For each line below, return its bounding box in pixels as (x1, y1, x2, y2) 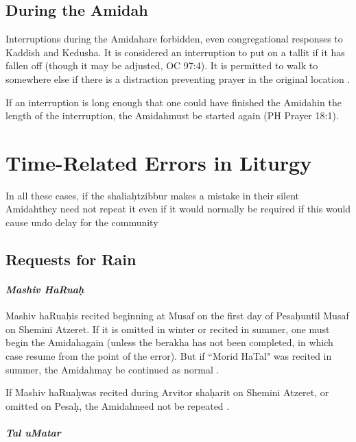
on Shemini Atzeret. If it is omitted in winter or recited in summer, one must (5, 321, 330, 336)
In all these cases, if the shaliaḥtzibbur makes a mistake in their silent (5, 188, 299, 202)
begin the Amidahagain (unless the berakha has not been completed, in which (5, 335, 333, 349)
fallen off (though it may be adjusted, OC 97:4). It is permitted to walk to (5, 58, 318, 73)
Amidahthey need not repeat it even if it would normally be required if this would (5, 201, 351, 216)
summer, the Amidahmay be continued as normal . (5, 362, 219, 376)
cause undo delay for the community (5, 215, 158, 230)
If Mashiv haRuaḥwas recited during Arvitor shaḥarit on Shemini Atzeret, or (5, 385, 329, 400)
